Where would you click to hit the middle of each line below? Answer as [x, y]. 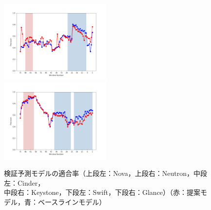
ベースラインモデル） [72, 201]
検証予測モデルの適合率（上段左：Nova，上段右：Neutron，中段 [105, 173]
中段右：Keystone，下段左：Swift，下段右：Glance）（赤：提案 [102, 192]
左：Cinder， [24, 182]
